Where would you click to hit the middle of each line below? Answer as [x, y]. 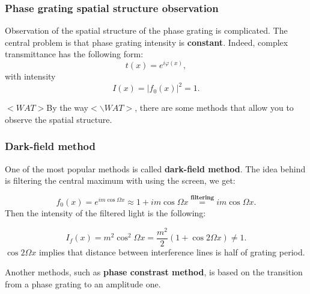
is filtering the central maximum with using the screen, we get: [120, 180]
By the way [68, 108]
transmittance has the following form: [74, 54]
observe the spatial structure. [59, 119]
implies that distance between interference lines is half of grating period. [172, 252]
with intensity [30, 76]
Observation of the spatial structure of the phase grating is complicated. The [146, 30]
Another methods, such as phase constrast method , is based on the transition [154, 272]
